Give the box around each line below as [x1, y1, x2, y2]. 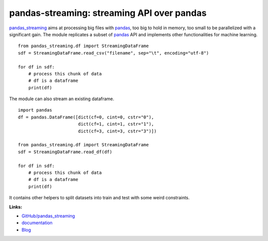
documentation [21, 220, 53, 226]
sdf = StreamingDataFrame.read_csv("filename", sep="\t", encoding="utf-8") [18, 50, 209, 56]
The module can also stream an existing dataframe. [9, 96, 114, 102]
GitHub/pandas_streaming [21, 213, 75, 219]
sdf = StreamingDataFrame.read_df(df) [18, 149, 113, 155]
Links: [9, 204, 22, 210]
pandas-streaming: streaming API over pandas [9, 7, 207, 18]
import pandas [18, 107, 52, 113]
